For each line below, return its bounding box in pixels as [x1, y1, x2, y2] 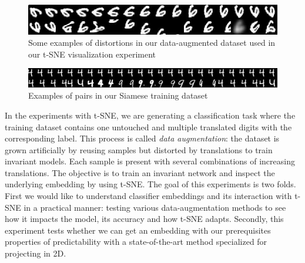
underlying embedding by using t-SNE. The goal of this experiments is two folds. [5, 178, 296, 190]
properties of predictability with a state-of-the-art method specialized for [5, 235, 267, 248]
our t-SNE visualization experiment [28, 48, 156, 60]
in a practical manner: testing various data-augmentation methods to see [24, 201, 286, 213]
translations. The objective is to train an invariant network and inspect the [5, 166, 275, 178]
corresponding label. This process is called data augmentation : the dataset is [5, 132, 280, 144]
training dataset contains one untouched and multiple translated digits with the [5, 120, 292, 133]
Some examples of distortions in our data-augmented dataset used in [28, 36, 276, 49]
